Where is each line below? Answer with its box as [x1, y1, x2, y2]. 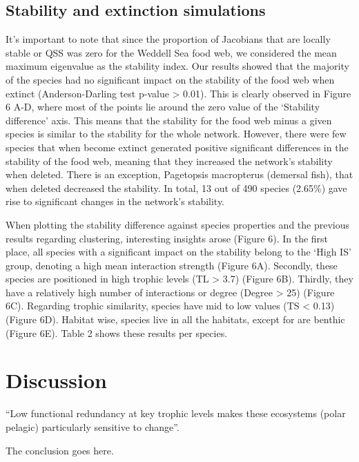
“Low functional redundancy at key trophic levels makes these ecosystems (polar [6, 406, 346, 421]
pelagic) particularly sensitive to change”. [6, 419, 179, 434]
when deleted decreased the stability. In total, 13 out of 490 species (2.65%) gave [6, 180, 347, 195]
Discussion [6, 366, 107, 394]
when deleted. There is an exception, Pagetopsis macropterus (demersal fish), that [6, 167, 353, 182]
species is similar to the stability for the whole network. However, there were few [6, 126, 347, 141]
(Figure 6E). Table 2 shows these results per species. [6, 325, 228, 340]
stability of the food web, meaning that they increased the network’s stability [6, 153, 333, 168]
